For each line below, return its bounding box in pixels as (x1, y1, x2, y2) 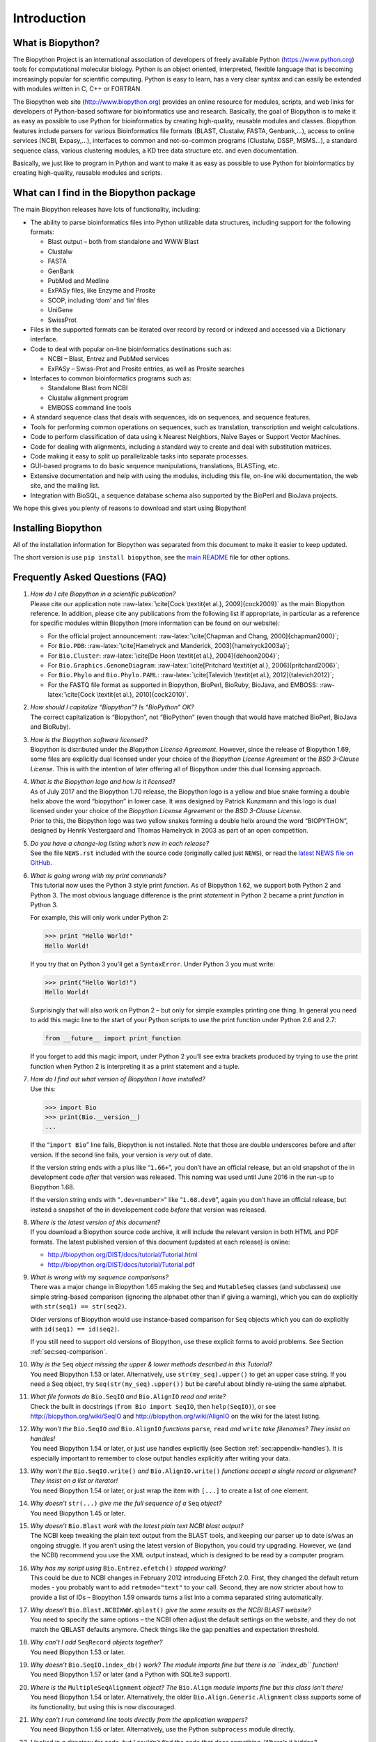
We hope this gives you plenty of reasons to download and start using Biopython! (13, 504, 246, 512)
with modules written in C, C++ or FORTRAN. (13, 84, 143, 93)
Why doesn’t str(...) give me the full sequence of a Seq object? (30, 1499, 222, 1508)
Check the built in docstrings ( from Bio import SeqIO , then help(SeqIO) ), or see (30, 1402, 276, 1410)
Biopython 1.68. (30, 1182, 75, 1191)
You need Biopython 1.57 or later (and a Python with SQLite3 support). (30, 1670, 232, 1679)
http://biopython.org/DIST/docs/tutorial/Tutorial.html (47, 1251, 198, 1259)
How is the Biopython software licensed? (30, 735, 148, 743)
